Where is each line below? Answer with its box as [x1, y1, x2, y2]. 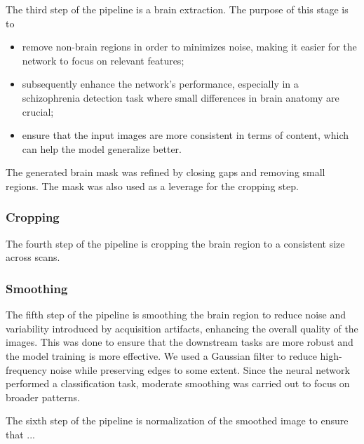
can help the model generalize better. [22, 141, 182, 156]
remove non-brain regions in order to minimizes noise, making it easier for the [22, 39, 357, 54]
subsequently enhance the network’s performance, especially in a [22, 76, 299, 91]
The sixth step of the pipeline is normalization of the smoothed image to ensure [6, 413, 349, 428]
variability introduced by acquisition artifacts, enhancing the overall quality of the [6, 321, 358, 335]
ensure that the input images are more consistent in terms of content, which [22, 128, 349, 142]
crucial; [22, 104, 54, 119]
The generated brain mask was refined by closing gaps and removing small [6, 165, 325, 180]
